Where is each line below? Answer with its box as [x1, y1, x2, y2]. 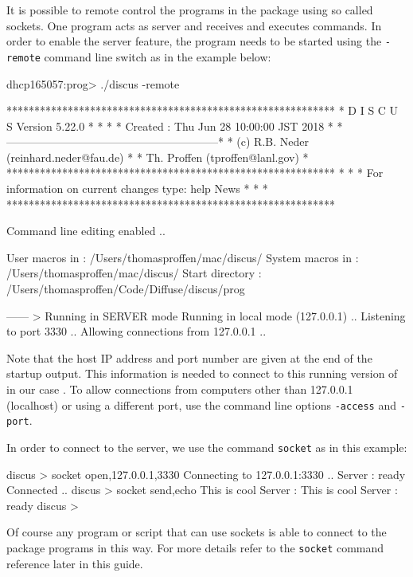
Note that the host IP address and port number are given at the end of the [6, 349, 372, 366]
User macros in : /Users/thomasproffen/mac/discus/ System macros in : [6, 249, 359, 265]
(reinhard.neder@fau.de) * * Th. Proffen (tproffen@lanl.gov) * [6, 148, 309, 165]
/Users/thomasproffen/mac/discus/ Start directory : [6, 265, 262, 281]
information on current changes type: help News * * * [6, 180, 268, 197]
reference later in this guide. [6, 555, 143, 571]
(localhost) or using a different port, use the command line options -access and [6, 396, 397, 413]
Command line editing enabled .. [6, 222, 166, 239]
